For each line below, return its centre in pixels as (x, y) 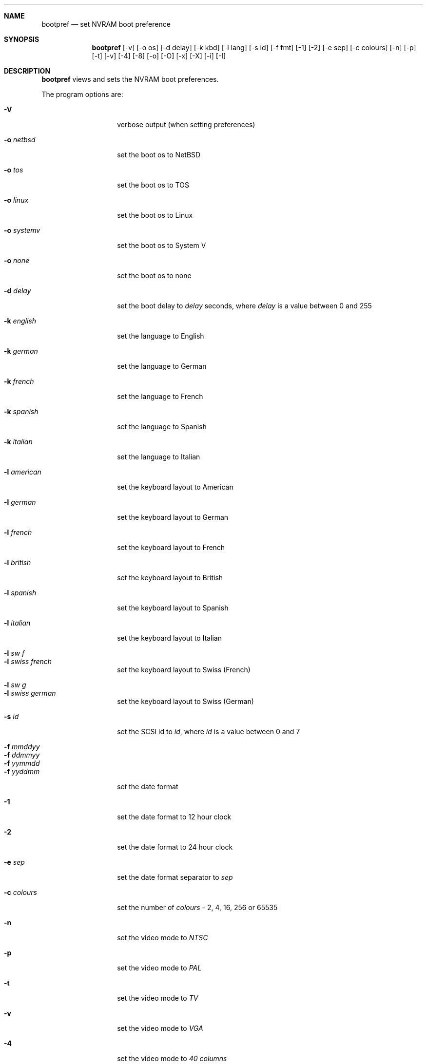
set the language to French (160, 396)
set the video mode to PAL (159, 968)
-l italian (17, 623)
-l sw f (14, 653)
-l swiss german (30, 693)
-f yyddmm (22, 771)
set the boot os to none (154, 275)
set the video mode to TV (158, 998)
